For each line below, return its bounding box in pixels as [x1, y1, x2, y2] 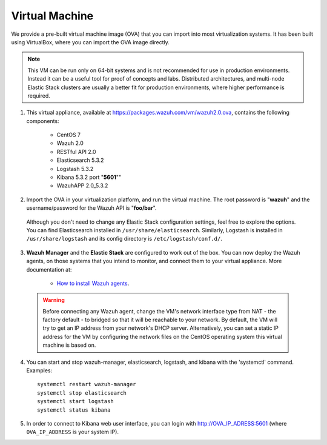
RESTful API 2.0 [56, 148, 96, 155]
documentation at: [26, 266, 72, 273]
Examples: [26, 367, 53, 374]
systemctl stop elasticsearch [37, 389, 127, 396]
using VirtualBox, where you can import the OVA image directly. [11, 38, 170, 45]
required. [27, 92, 51, 99]
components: [26, 117, 60, 124]
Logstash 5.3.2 [56, 165, 94, 172]
